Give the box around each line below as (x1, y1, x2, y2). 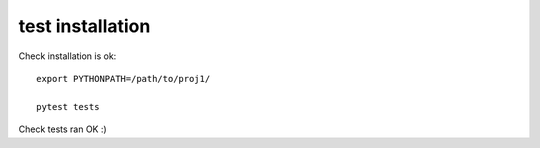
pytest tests (36, 101, 100, 112)
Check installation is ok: (18, 50, 117, 62)
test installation (18, 15, 151, 37)
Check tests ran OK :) (18, 123, 107, 135)
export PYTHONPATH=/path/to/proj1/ (36, 73, 211, 84)
